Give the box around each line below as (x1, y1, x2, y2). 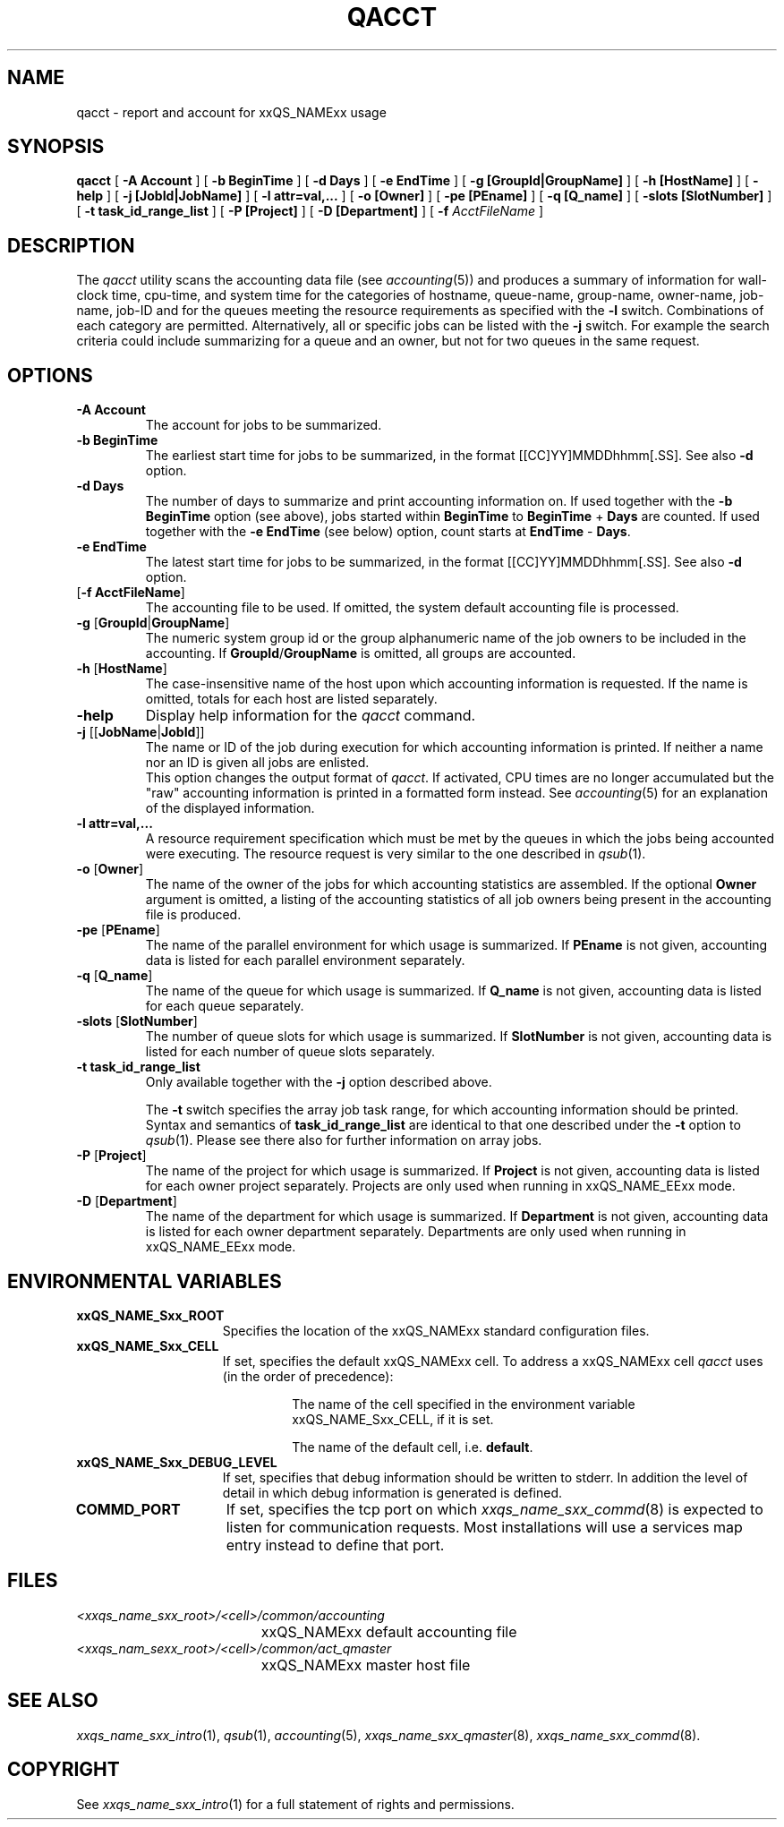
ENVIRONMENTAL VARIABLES (7, 1269, 282, 1293)
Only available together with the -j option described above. (145, 1074, 492, 1090)
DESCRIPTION (7, 234, 135, 257)
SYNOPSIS (7, 135, 105, 158)
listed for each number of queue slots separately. (145, 1044, 436, 1060)
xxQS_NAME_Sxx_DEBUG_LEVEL (76, 1454, 277, 1470)
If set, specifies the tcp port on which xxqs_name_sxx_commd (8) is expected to (226, 1499, 763, 1518)
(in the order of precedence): (222, 1368, 394, 1384)
